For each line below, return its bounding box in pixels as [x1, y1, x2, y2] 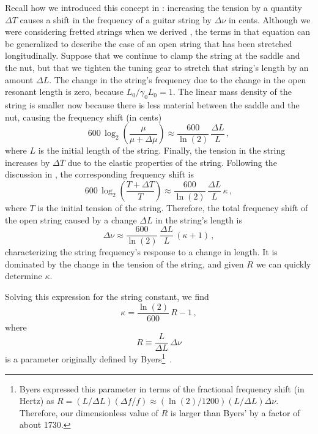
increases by [5, 155, 50, 168]
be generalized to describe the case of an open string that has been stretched [5, 37, 292, 50]
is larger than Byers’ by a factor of [170, 406, 300, 419]
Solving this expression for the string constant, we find [5, 290, 209, 302]
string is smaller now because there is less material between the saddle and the [5, 98, 300, 111]
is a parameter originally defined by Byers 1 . [5, 351, 172, 365]
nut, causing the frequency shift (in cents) [5, 110, 162, 123]
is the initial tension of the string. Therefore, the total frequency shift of [37, 201, 308, 214]
